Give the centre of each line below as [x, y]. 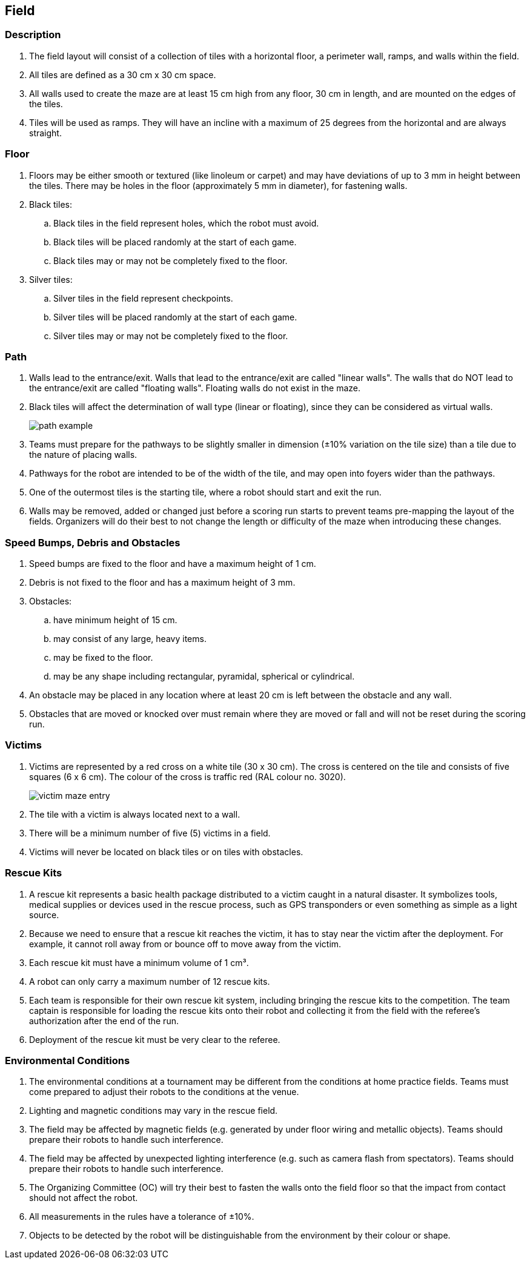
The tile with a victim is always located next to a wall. [135, 814]
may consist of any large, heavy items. [130, 639]
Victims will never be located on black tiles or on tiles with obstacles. [166, 852]
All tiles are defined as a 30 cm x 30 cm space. [123, 74]
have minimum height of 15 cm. [115, 620]
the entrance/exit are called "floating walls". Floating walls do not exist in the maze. [195, 388]
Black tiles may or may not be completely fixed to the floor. [171, 260]
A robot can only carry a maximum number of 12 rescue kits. [150, 981]
